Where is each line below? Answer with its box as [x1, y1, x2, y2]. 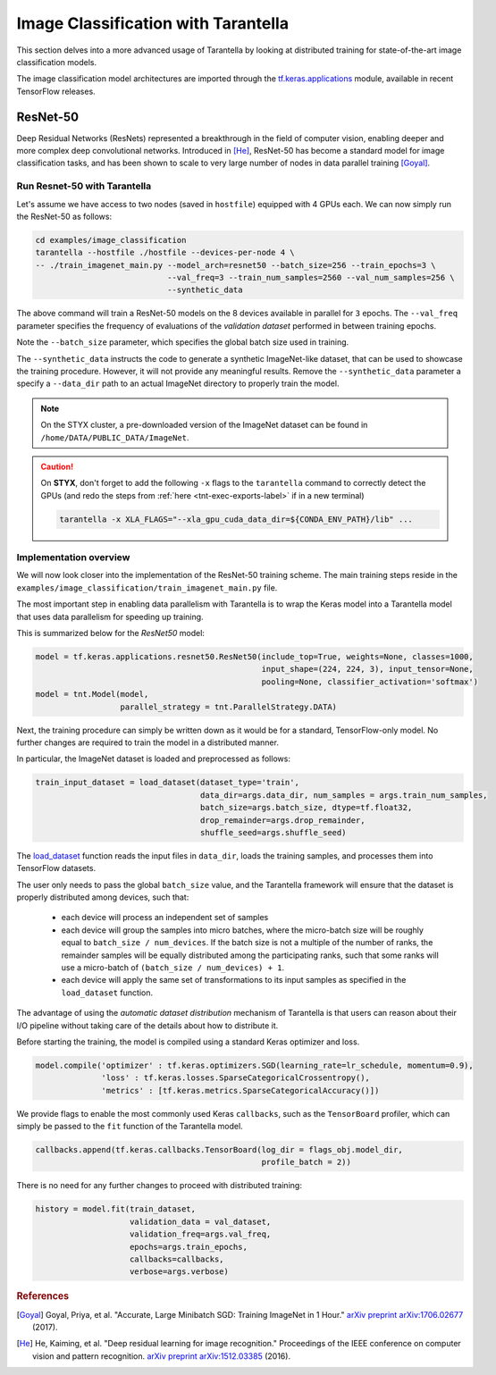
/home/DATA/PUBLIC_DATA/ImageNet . [40, 432, 189, 442]
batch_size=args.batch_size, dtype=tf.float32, [199, 802, 413, 813]
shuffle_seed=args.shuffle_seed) [199, 827, 347, 837]
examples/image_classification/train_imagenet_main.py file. [16, 582, 278, 593]
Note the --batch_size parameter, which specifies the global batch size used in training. [16, 337, 349, 348]
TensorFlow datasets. [16, 863, 97, 874]
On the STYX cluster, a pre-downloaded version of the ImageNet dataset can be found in [40, 420, 368, 431]
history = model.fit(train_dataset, [35, 1204, 197, 1214]
